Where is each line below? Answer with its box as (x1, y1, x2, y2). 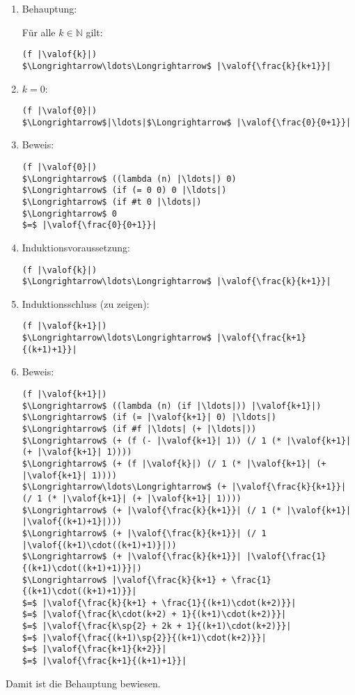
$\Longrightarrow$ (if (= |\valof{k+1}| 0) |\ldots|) (22, 412, 276, 423)
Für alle (22, 24, 56, 39)
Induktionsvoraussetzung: (22, 240, 130, 254)
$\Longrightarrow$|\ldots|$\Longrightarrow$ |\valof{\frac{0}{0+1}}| (22, 117, 352, 127)
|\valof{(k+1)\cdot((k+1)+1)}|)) (22, 540, 177, 550)
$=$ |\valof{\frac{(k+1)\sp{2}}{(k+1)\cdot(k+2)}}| (22, 632, 267, 643)
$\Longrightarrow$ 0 (22, 208, 117, 219)
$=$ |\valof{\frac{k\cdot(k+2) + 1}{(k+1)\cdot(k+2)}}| (22, 609, 287, 620)
